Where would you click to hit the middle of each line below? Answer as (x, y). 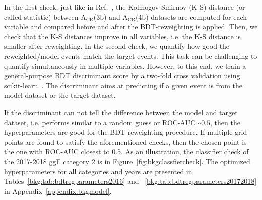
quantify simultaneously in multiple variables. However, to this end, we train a (125, 66)
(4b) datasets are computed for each (191, 16)
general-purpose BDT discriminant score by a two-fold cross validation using (122, 76)
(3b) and (107, 16)
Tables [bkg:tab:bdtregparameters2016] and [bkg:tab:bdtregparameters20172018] (130, 181)
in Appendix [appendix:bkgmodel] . (58, 191)
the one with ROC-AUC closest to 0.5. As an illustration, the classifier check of (126, 152)
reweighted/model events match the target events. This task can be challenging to (131, 56)
